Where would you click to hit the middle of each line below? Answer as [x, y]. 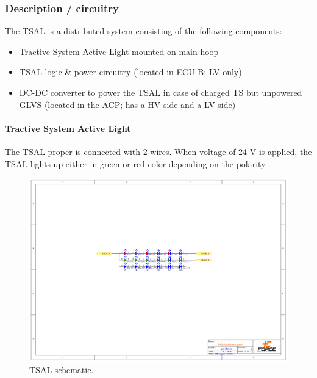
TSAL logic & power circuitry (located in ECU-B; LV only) [130, 72]
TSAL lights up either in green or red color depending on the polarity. [136, 163]
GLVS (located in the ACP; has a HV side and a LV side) [127, 104]
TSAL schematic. [62, 370]
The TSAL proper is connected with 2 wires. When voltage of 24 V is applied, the [158, 151]
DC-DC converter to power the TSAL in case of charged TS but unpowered [161, 92]
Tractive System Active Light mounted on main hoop [119, 51]
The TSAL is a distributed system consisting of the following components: [144, 31]
